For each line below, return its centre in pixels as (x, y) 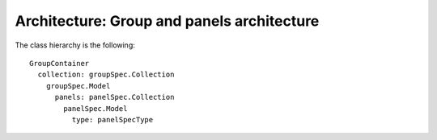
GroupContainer (59, 63)
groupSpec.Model (78, 86)
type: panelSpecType (112, 119)
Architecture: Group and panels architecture (167, 21)
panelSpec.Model (95, 108)
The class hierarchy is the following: (75, 45)
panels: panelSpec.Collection (115, 97)
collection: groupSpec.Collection (106, 75)
